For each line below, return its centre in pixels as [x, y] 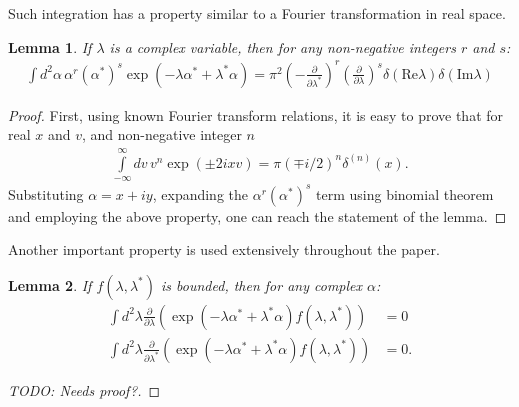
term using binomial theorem [405, 193]
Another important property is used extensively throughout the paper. [224, 249]
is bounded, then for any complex [262, 284]
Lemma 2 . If [50, 284]
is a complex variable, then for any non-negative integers [282, 46]
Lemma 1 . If [50, 46]
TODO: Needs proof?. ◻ [84, 389]
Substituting [46, 193]
